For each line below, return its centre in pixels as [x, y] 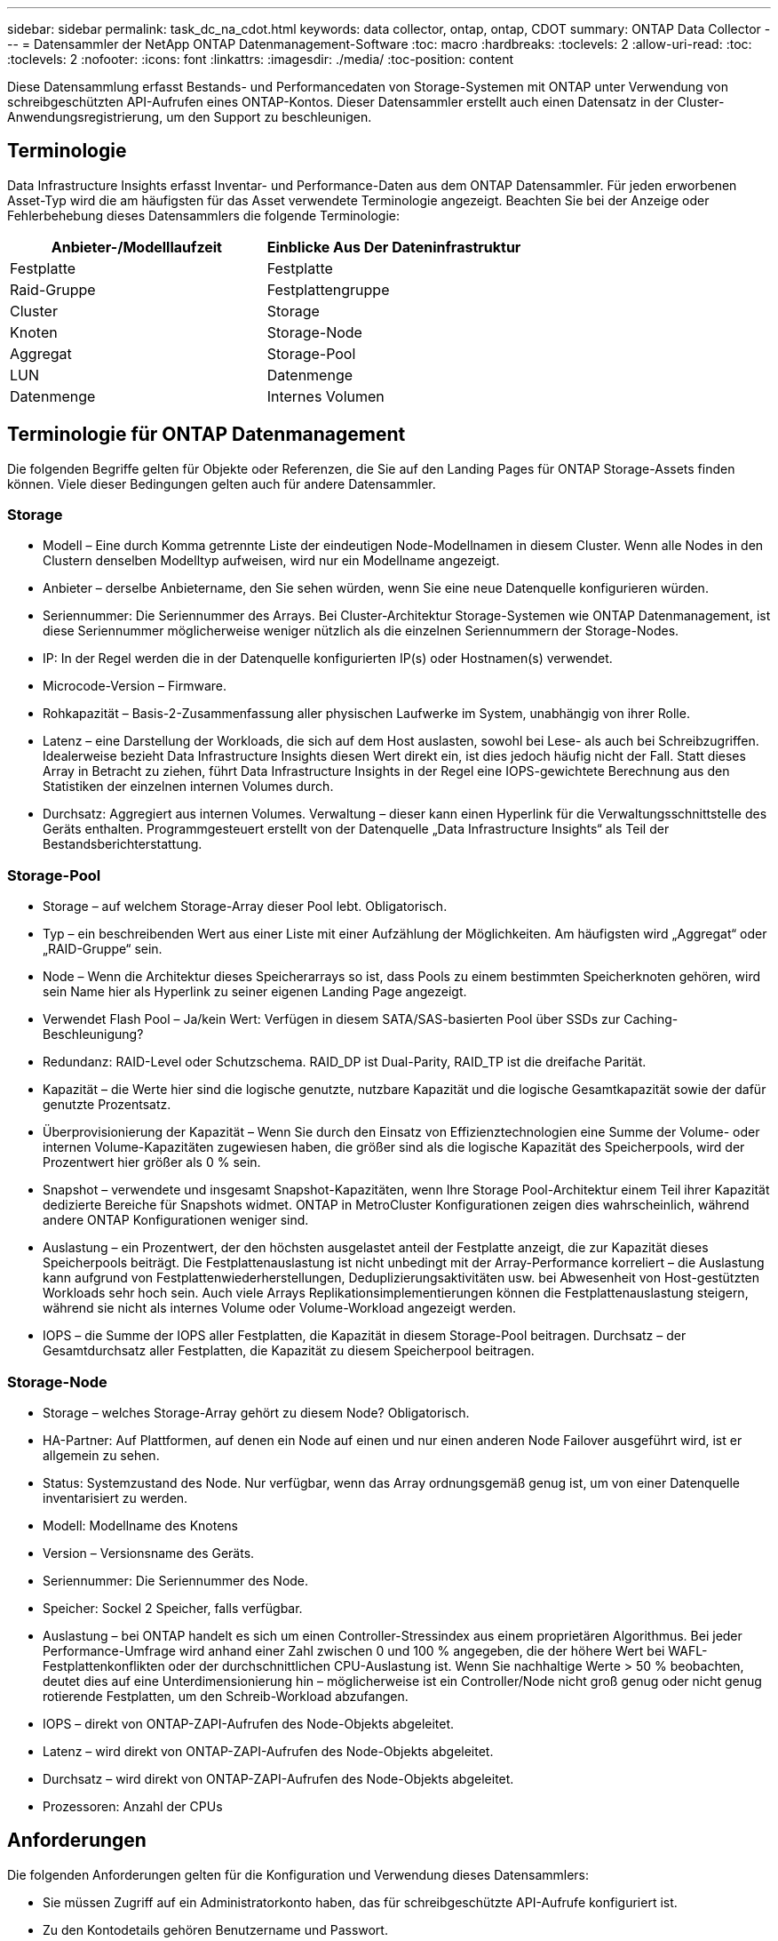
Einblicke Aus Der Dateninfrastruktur [394, 247]
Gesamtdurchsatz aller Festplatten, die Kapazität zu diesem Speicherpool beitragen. [289, 1351]
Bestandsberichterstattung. [123, 844]
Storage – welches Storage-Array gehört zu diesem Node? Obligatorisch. [256, 1412]
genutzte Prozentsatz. [107, 1105]
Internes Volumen [325, 396]
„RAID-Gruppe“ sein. [103, 949]
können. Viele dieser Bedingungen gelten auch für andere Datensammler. [222, 483]
